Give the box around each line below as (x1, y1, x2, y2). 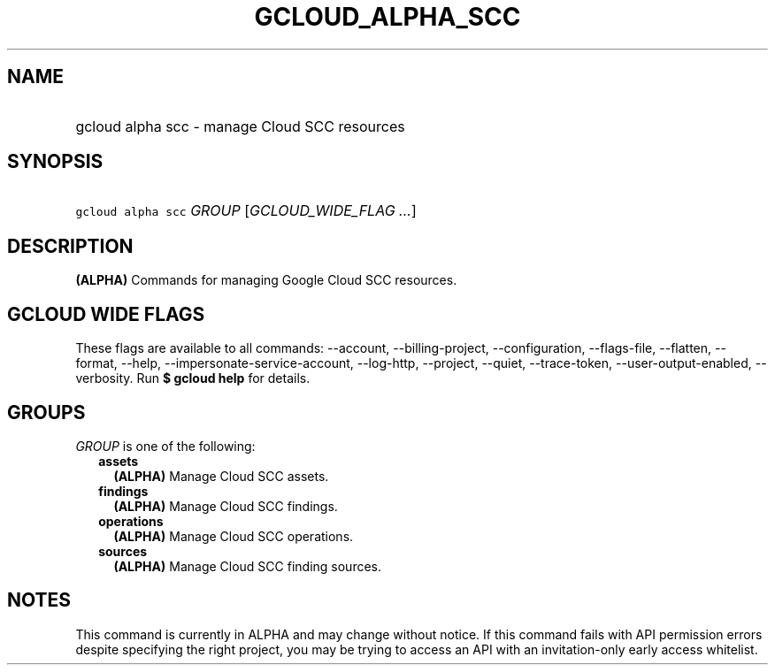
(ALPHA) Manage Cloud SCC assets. (113, 468, 329, 484)
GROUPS (7, 401, 86, 424)
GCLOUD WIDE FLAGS (7, 302, 205, 325)
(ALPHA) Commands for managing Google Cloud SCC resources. (75, 272, 457, 288)
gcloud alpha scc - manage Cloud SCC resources (75, 117, 405, 135)
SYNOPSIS (7, 150, 104, 173)
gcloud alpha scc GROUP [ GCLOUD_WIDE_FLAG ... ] (75, 202, 417, 220)
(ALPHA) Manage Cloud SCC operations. (113, 528, 354, 544)
